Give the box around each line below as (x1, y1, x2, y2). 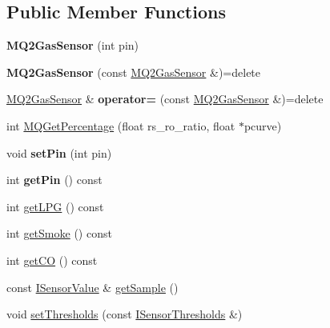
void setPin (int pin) (6, 144, 112, 161)
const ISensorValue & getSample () (6, 278, 179, 295)
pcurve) (243, 117, 282, 134)
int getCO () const (6, 251, 98, 268)
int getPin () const (6, 171, 103, 188)
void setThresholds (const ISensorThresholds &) (6, 306, 243, 322)
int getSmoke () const (6, 225, 112, 242)
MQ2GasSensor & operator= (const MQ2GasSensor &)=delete (6, 90, 324, 107)
